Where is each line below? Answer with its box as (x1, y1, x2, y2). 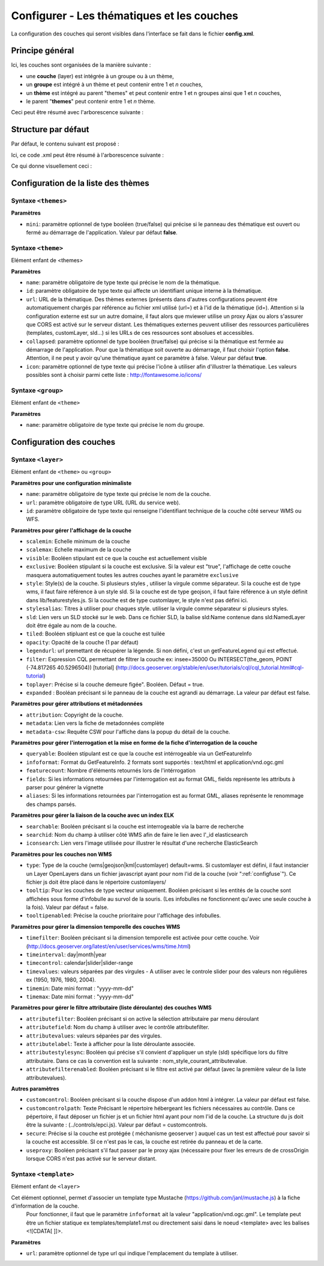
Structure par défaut (11, 124, 89, 135)
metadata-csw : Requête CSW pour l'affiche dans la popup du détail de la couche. (26, 728, 230, 735)
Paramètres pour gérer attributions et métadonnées (11, 700, 143, 708)
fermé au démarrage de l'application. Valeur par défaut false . (26, 229, 178, 236)
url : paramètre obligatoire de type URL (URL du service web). (26, 499, 181, 506)
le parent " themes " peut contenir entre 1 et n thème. (26, 98, 156, 105)
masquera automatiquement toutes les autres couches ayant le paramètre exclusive (26, 571, 239, 578)
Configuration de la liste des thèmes (11, 178, 149, 188)
